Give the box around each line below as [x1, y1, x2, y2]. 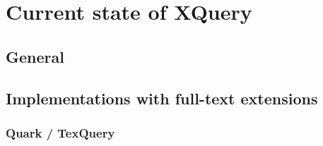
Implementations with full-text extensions [6, 87, 318, 109]
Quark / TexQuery [6, 123, 115, 141]
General [6, 45, 64, 67]
